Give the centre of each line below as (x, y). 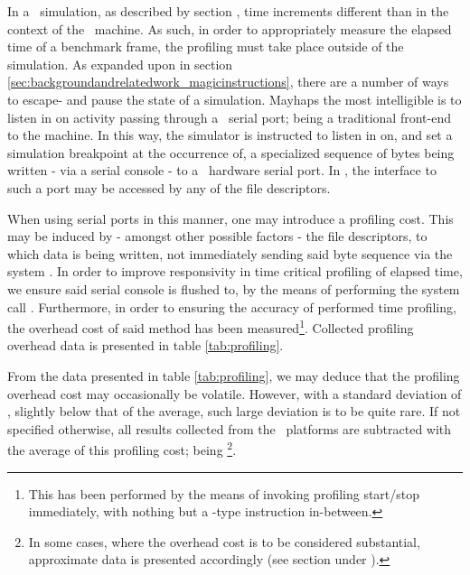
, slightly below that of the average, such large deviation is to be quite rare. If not (234, 411)
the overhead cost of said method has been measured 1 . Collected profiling (211, 326)
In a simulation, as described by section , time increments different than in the (228, 11)
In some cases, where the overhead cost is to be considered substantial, (224, 541)
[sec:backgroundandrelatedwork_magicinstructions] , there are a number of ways (228, 82)
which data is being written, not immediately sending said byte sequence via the (230, 253)
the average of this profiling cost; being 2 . (122, 448)
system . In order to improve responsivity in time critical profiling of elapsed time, (235, 271)
